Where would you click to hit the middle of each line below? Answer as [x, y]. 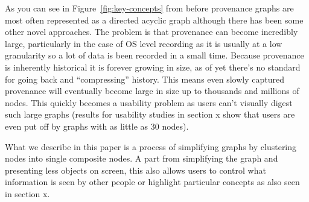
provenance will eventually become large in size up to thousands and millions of [152, 91]
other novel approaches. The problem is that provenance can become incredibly [151, 32]
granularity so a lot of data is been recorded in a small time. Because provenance [154, 55]
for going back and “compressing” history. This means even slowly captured [145, 79]
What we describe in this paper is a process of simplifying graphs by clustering [151, 146]
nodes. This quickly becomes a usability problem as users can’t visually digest [149, 102]
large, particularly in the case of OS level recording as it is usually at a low [144, 43]
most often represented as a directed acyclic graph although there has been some [154, 20]
